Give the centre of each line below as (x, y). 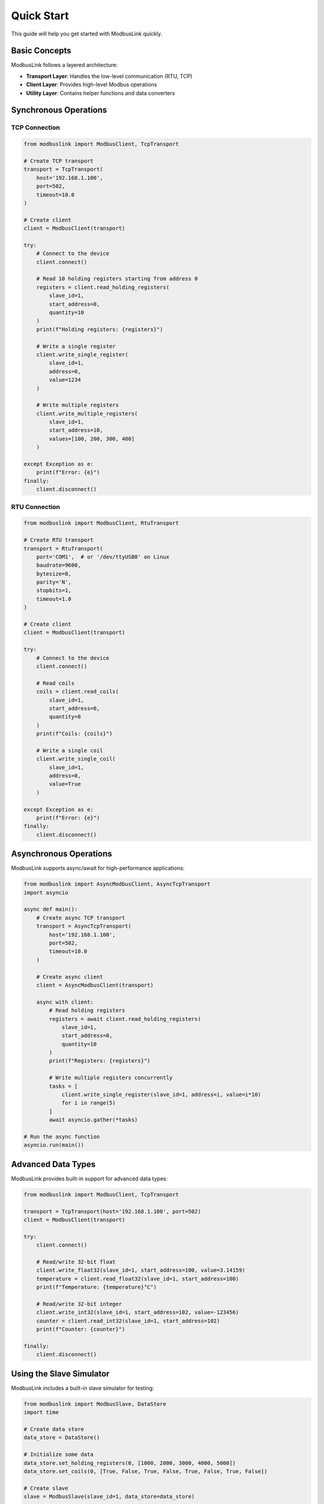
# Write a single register (76, 346)
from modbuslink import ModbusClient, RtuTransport (101, 523)
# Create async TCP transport (81, 918)
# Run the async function (62, 1137)
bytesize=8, (54, 574)
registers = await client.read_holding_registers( (125, 1019)
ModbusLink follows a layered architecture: (64, 65)
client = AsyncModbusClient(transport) (95, 985)
